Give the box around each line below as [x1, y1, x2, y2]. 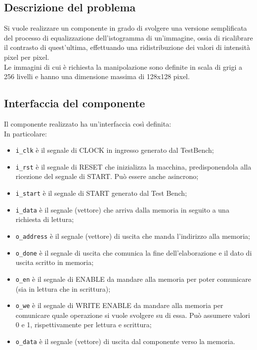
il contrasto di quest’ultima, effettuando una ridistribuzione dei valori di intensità [4, 42, 250, 52]
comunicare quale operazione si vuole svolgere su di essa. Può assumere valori [15, 309, 250, 320]
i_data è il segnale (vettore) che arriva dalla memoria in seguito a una [15, 204, 229, 215]
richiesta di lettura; [15, 214, 74, 224]
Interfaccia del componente [4, 95, 145, 111]
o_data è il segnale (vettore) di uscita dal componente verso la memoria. [15, 336, 235, 346]
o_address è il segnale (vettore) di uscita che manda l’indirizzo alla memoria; [15, 230, 250, 241]
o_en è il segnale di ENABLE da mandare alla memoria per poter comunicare [15, 273, 251, 284]
